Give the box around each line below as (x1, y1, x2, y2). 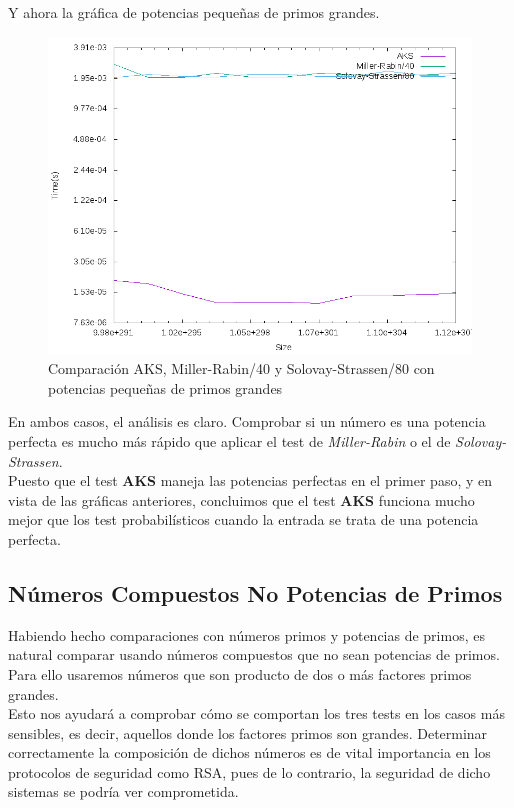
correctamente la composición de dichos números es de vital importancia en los (8, 742, 491, 763)
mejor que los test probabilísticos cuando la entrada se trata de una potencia (8, 509, 479, 530)
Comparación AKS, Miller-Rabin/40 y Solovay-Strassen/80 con (48, 358, 435, 379)
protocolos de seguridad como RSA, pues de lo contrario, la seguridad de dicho (8, 761, 491, 782)
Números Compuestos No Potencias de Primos (8, 577, 503, 608)
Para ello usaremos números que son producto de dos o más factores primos (8, 663, 472, 684)
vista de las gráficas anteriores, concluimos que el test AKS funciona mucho (8, 489, 475, 510)
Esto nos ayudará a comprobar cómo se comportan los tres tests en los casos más (8, 703, 505, 724)
